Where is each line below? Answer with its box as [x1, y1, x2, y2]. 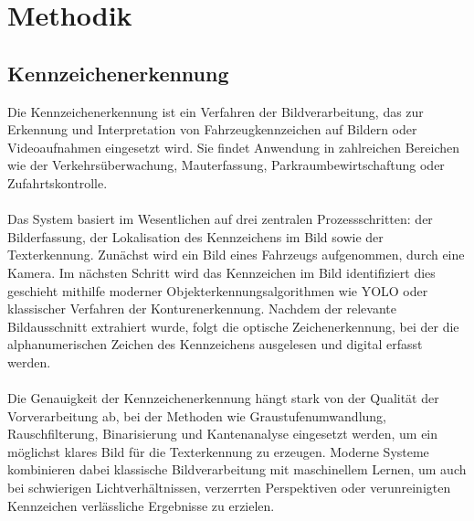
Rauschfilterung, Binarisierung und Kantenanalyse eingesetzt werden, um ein [7, 424, 438, 443]
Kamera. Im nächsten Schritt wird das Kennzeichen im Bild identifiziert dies [7, 262, 436, 282]
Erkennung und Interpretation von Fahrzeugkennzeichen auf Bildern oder [7, 120, 417, 139]
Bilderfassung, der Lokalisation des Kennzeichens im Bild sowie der [7, 227, 384, 246]
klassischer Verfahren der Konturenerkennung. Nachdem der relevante [7, 299, 396, 318]
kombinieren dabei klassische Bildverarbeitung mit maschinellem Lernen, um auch [7, 460, 467, 479]
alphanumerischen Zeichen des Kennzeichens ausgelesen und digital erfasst [7, 335, 423, 354]
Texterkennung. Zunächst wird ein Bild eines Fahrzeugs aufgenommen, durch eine [7, 245, 465, 264]
